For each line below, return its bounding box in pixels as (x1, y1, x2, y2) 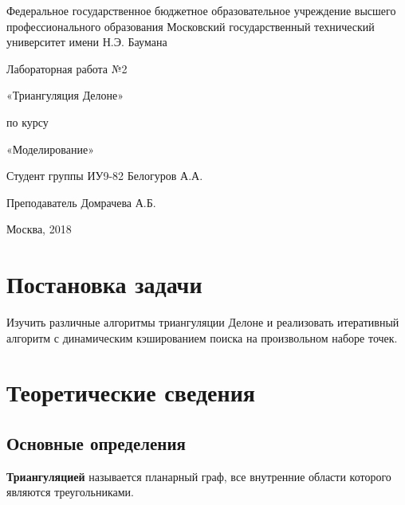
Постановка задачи (6, 268, 202, 300)
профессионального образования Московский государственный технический (6, 18, 375, 34)
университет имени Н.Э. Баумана (6, 33, 167, 50)
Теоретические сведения (6, 376, 255, 409)
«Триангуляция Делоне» (6, 87, 124, 104)
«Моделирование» (6, 140, 94, 157)
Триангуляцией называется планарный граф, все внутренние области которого (6, 468, 391, 484)
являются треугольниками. (6, 483, 134, 500)
